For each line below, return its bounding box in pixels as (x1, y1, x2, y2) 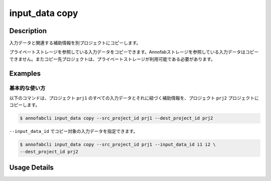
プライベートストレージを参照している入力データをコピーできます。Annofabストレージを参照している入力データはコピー (9, 49, 259, 55)
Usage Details (9, 163, 54, 172)
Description (9, 27, 47, 35)
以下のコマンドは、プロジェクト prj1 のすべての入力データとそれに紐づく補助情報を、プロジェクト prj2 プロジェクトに (9, 95, 259, 101)
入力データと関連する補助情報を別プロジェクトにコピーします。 (9, 40, 141, 46)
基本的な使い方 (9, 84, 46, 91)
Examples (9, 69, 41, 78)
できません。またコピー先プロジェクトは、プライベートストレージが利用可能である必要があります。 (9, 56, 215, 62)
